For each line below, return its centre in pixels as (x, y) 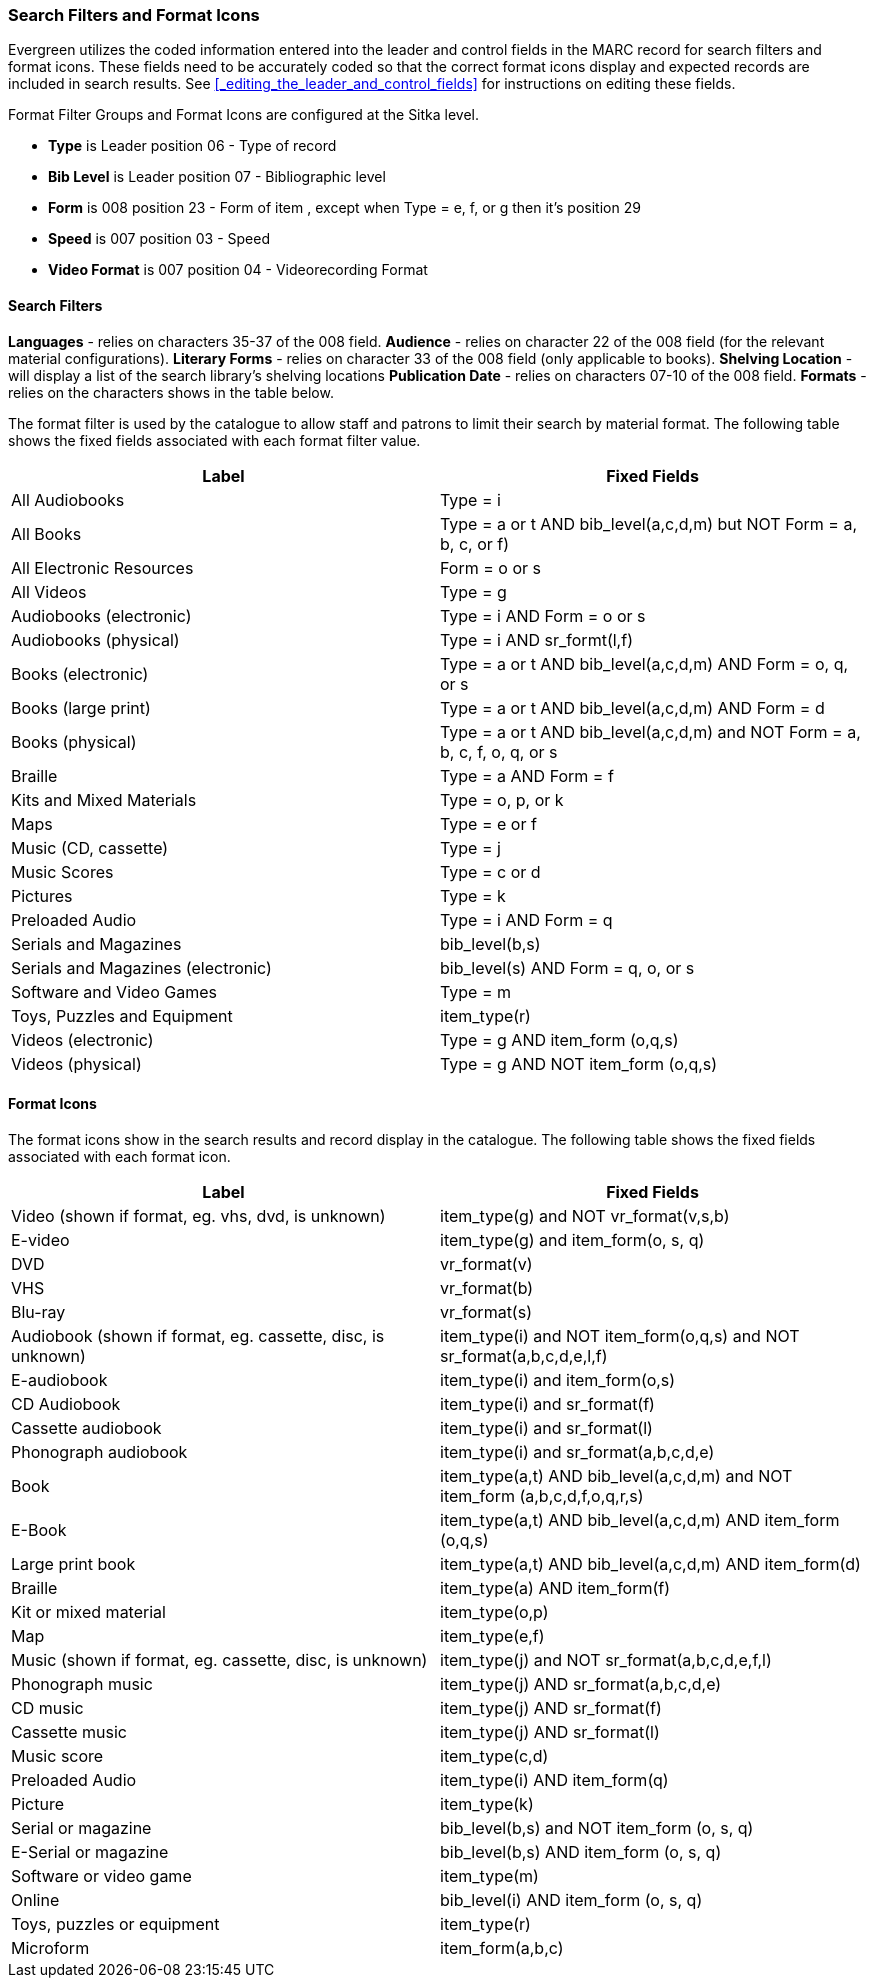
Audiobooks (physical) (95, 639)
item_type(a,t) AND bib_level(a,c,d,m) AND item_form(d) (650, 1563)
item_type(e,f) (492, 1635)
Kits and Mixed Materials (104, 799)
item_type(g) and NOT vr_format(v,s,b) (585, 1215)
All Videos (49, 591)
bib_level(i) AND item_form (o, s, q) (571, 1899)
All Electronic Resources (102, 567)
